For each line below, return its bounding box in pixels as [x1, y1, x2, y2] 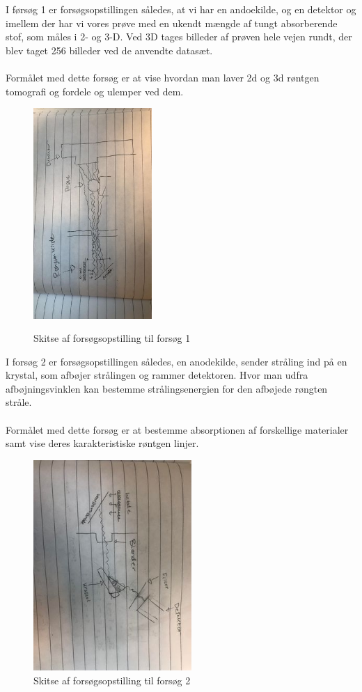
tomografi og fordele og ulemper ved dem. [6, 84, 184, 98]
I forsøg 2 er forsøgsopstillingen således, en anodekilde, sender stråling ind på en [6, 354, 347, 368]
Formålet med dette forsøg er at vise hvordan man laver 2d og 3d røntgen [6, 70, 320, 84]
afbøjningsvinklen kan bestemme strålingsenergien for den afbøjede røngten [6, 381, 328, 395]
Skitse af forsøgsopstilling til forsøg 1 [33, 331, 191, 345]
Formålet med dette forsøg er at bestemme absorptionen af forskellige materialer [6, 422, 349, 437]
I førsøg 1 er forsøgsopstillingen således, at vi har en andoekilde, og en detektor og [6, 2, 356, 16]
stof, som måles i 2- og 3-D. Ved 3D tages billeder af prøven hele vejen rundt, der [6, 29, 352, 44]
